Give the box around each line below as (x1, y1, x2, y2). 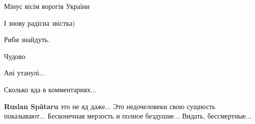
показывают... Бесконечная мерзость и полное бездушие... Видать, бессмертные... (4, 111, 252, 121)
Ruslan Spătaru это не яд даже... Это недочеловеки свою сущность (4, 101, 216, 111)
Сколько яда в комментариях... (4, 84, 97, 94)
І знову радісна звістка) (4, 17, 75, 28)
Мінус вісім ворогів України (4, 1, 90, 11)
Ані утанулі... (4, 67, 45, 78)
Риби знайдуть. (4, 34, 50, 45)
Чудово (4, 51, 25, 61)
